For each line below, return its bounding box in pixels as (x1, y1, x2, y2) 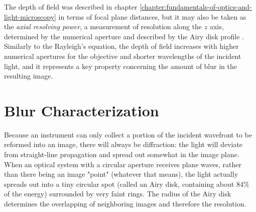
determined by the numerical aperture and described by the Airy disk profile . (4, 31, 244, 41)
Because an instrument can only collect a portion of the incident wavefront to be (4, 129, 252, 139)
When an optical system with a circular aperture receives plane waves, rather (4, 159, 242, 169)
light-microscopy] (4, 11, 56, 22)
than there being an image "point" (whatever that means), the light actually (4, 169, 238, 179)
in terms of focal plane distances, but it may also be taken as (58, 11, 246, 22)
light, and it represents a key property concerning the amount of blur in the (4, 60, 237, 71)
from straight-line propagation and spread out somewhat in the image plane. (4, 149, 239, 160)
